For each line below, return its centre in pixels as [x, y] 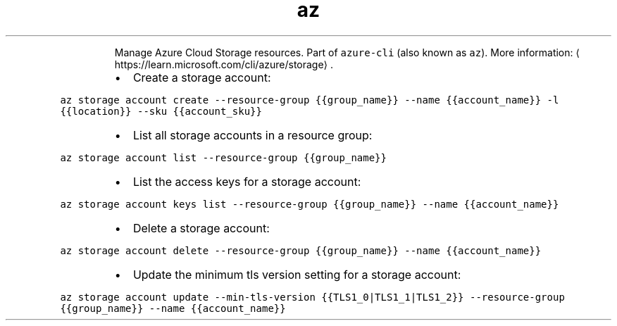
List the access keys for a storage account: [247, 181]
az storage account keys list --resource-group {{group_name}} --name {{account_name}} [310, 204]
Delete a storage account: [201, 228]
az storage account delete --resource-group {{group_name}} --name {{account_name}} [301, 250]
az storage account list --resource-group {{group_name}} [223, 157]
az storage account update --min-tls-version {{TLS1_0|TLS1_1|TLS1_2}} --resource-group [312, 297]
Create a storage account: [202, 77]
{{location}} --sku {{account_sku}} [161, 111]
